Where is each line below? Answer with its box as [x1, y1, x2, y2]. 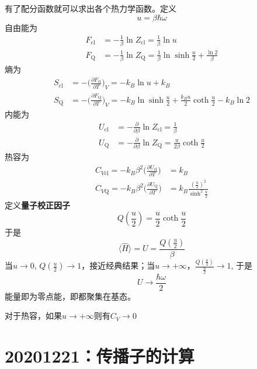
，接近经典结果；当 [81, 259, 155, 271]
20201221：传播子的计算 [5, 344, 195, 368]
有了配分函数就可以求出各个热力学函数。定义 [5, 2, 176, 14]
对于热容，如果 [5, 309, 62, 322]
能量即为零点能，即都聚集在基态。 [5, 290, 136, 302]
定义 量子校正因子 [5, 199, 70, 211]
